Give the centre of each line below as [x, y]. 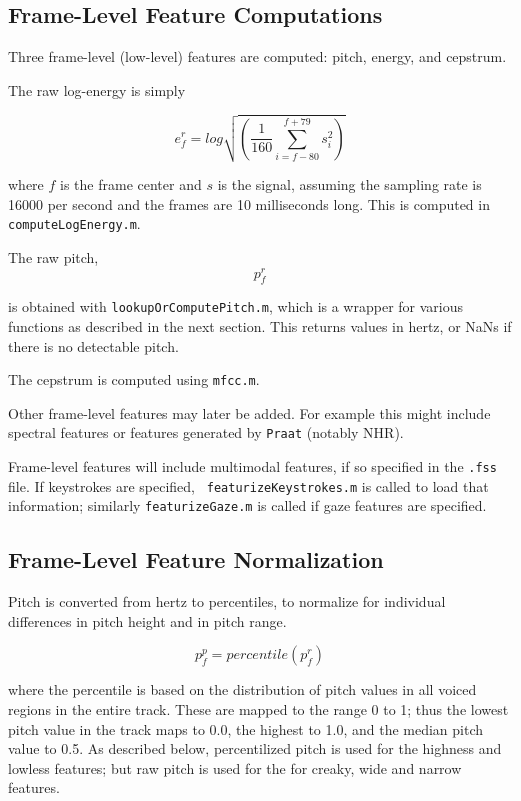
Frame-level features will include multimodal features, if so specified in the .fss [252, 466]
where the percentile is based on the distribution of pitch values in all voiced [242, 689]
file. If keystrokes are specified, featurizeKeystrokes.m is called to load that [248, 485]
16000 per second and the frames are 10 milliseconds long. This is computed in [249, 203]
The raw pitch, [53, 256]
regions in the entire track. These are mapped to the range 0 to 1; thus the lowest [258, 709]
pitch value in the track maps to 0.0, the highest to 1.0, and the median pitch [246, 728]
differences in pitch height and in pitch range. [147, 620]
